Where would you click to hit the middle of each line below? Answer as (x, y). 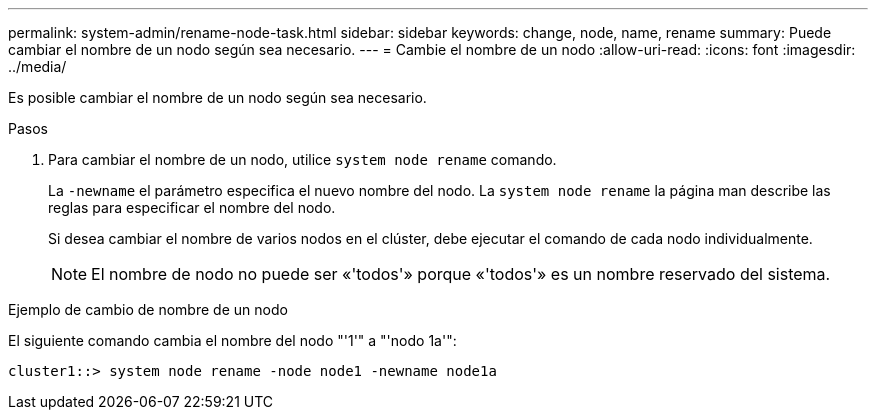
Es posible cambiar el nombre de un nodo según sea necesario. (217, 97)
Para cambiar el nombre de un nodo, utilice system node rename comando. (302, 159)
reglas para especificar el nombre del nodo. (192, 207)
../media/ (37, 66)
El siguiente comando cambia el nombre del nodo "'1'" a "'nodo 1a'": (232, 340)
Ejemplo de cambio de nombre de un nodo (148, 309)
